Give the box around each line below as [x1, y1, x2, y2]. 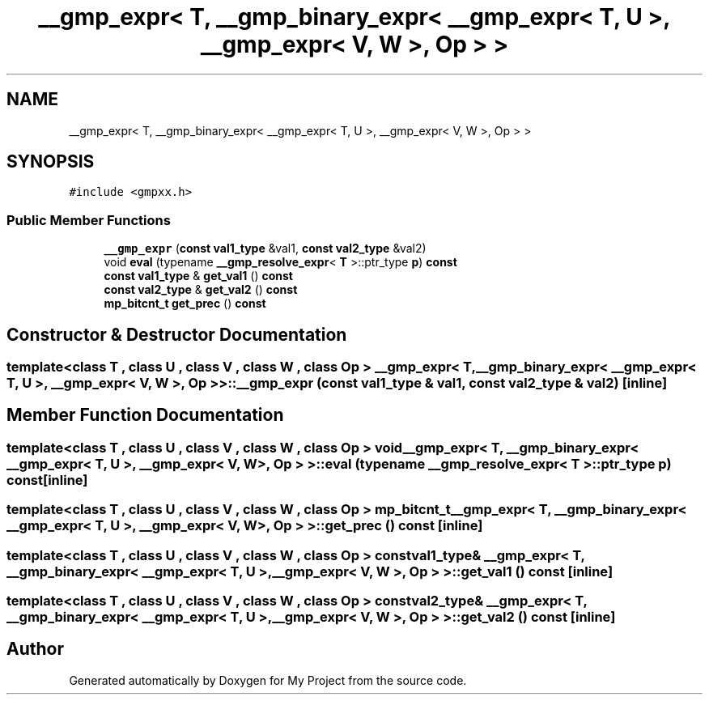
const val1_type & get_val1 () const [104, 269, 293, 283]
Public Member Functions [6, 211, 171, 228]
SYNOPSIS [6, 151, 95, 172]
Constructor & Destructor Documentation [6, 324, 347, 345]
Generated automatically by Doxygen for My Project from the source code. [69, 673, 467, 687]
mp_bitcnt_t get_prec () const [104, 296, 266, 311]
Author [6, 639, 64, 660]
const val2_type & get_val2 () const [104, 283, 298, 297]
